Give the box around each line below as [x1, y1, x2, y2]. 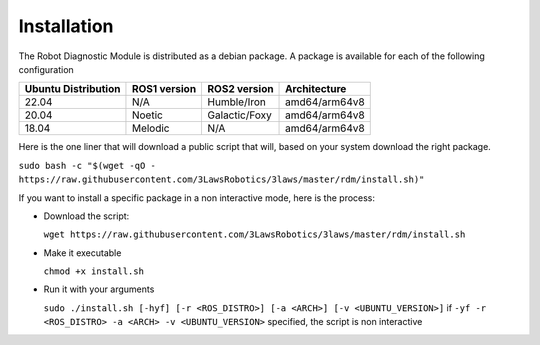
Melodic [131, 121, 170, 135]
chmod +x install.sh [43, 266, 145, 277]
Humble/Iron [207, 95, 267, 109]
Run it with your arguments [43, 283, 155, 295]
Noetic [131, 108, 164, 122]
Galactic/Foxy [207, 108, 272, 122]
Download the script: [43, 210, 130, 222]
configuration [18, 63, 74, 75]
